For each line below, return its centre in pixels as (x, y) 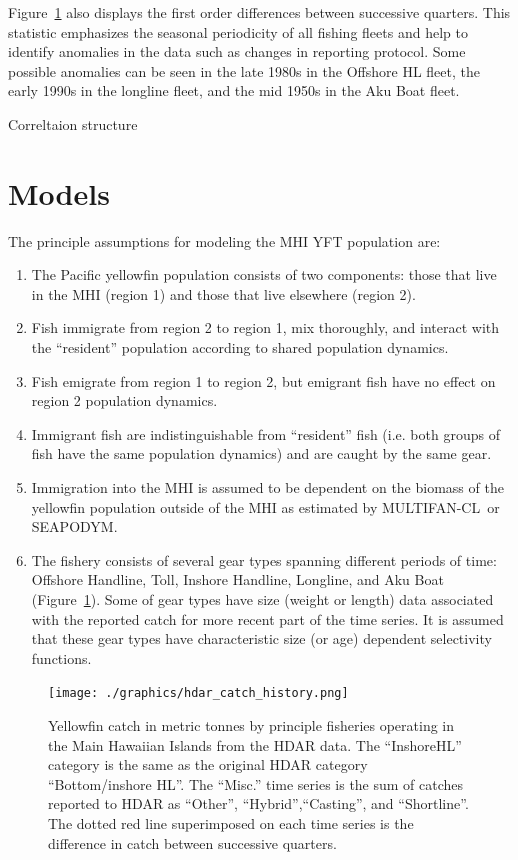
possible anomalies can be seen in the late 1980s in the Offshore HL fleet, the (244, 70)
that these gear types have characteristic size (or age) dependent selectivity (261, 638)
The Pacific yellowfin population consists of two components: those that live (264, 274)
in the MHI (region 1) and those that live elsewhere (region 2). (223, 293)
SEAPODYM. (74, 526)
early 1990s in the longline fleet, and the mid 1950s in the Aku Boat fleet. (234, 90)
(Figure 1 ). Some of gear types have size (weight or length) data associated (262, 599)
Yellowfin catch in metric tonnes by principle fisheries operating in (251, 725)
